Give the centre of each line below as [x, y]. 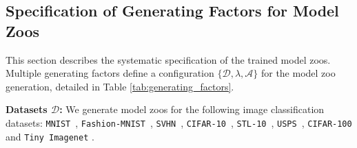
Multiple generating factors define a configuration [110, 73]
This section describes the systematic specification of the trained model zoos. [168, 59]
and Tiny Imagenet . [50, 136]
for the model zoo [298, 73]
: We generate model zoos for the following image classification [192, 109]
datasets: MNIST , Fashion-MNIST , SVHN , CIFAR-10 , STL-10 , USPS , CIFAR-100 [179, 122]
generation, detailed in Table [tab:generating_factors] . [120, 86]
